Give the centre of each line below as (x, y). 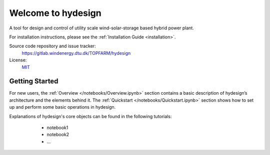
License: (18, 60)
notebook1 (57, 128)
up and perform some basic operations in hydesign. (62, 107)
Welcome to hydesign (55, 13)
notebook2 (58, 135)
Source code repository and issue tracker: (52, 46)
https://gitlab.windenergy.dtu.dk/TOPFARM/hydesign (76, 53)
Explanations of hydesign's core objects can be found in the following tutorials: (90, 116)
